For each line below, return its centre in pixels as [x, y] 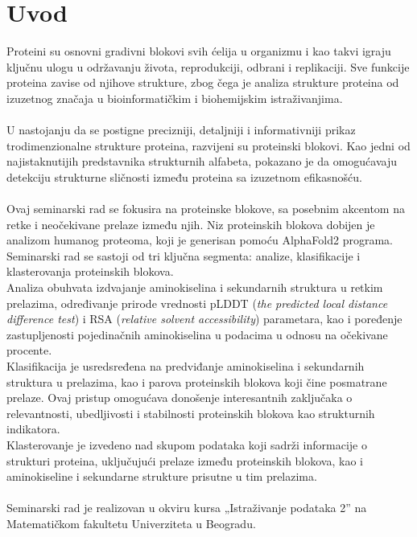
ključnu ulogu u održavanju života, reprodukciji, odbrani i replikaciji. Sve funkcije [208, 66]
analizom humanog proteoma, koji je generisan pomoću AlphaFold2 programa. [200, 240]
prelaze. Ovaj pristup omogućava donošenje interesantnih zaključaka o [180, 398]
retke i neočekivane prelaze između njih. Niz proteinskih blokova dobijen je [191, 224]
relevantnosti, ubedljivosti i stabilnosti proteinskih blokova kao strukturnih [191, 413]
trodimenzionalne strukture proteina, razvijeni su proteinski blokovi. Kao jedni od [208, 145]
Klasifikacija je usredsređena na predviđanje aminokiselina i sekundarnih [186, 366]
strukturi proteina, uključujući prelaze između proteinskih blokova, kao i [185, 460]
